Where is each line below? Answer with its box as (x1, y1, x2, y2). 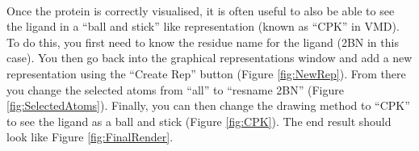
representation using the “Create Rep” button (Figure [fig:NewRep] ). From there (6, 65, 406, 82)
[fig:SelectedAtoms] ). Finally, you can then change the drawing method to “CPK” (6, 97, 410, 114)
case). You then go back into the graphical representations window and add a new (6, 49, 413, 66)
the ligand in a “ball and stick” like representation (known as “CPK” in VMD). (6, 18, 400, 35)
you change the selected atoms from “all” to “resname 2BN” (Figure (6, 81, 344, 98)
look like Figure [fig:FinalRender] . (6, 128, 174, 145)
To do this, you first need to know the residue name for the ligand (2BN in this (6, 33, 399, 50)
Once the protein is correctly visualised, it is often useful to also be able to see (6, 2, 395, 19)
